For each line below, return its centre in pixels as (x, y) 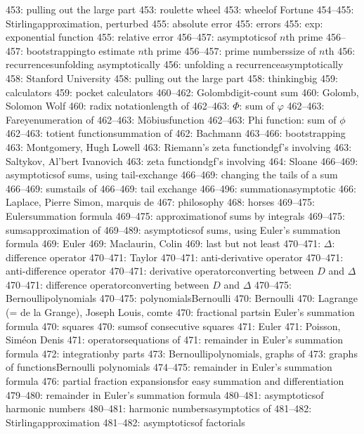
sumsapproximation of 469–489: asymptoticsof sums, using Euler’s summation (173, 229)
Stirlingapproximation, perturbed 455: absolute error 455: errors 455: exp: (164, 23)
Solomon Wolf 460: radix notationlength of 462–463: (118, 106)
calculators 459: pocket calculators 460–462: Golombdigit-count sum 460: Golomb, (182, 92)
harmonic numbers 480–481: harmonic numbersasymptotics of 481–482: (159, 408)
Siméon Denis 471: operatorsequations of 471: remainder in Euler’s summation (175, 340)
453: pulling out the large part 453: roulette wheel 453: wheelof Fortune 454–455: (180, 9)
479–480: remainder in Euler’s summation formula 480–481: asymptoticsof (165, 394)
